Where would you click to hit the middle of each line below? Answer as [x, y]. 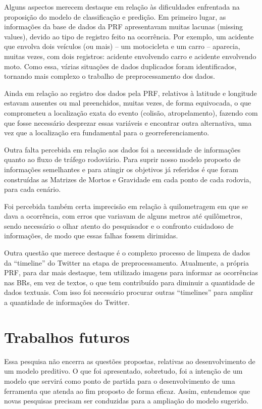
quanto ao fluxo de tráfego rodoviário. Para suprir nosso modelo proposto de [122, 159]
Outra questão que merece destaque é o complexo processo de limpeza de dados [127, 253]
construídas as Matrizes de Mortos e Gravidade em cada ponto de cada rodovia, [128, 179]
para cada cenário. [33, 189]
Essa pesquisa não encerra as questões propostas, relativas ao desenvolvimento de [130, 361]
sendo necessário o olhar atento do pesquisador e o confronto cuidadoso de [119, 225]
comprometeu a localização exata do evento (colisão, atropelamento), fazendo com [131, 112]
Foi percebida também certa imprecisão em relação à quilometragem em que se [126, 206]
